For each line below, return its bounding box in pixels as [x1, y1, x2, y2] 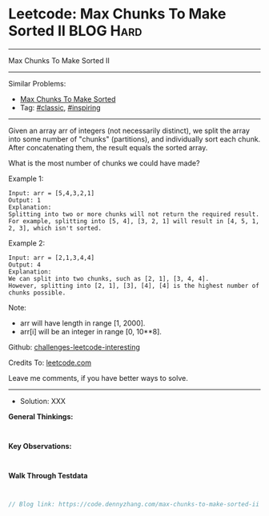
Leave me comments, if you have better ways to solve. [8, 373, 188, 382]
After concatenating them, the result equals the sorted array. [8, 142, 208, 152]
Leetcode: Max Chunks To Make [8, 5, 227, 23]
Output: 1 [8, 196, 42, 204]
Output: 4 [8, 261, 42, 269]
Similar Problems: [8, 78, 66, 88]
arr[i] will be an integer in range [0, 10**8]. [19, 326, 163, 336]
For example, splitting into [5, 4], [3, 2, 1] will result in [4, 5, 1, [8, 217, 260, 225]
